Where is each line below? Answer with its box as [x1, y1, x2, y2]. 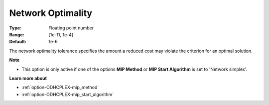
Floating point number [48, 25, 94, 31]
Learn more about [9, 75, 47, 81]
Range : [9, 31, 24, 37]
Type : [9, 25, 22, 31]
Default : [9, 39, 27, 45]
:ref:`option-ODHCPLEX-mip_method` [21, 85, 99, 91]
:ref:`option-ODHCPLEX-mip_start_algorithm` [21, 91, 114, 97]
